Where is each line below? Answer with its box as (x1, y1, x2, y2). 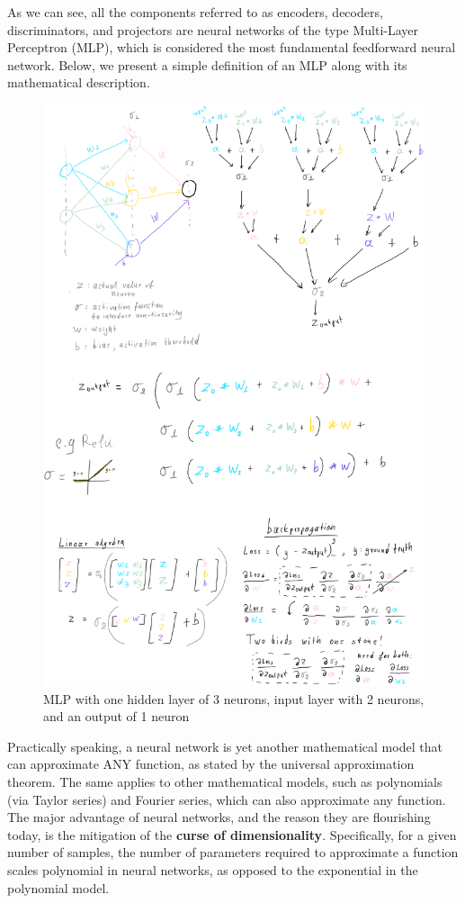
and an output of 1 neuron (43, 707, 190, 726)
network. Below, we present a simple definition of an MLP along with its (7, 55, 407, 74)
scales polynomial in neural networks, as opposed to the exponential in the (7, 861, 418, 879)
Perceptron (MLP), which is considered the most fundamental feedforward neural (7, 38, 456, 57)
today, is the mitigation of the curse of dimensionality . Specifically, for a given (7, 825, 457, 844)
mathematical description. (7, 73, 150, 92)
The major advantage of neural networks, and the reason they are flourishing (7, 808, 431, 826)
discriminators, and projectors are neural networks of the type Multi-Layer (7, 20, 419, 39)
